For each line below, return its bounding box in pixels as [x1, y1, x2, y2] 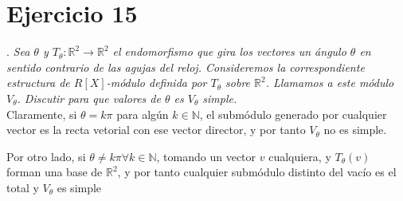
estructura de [6, 74, 70, 91]
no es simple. [323, 121, 387, 138]
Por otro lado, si [6, 148, 86, 164]
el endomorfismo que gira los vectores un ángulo [112, 43, 346, 60]
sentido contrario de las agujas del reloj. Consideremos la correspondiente [6, 58, 365, 75]
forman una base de [6, 164, 103, 180]
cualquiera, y [268, 148, 331, 164]
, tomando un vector [156, 148, 256, 164]
